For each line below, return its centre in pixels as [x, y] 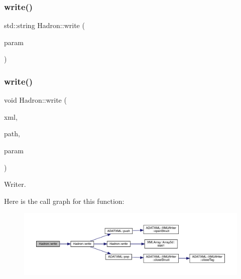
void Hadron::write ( [35, 100]
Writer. [15, 184]
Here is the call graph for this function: [64, 201]
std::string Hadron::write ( [44, 25]
